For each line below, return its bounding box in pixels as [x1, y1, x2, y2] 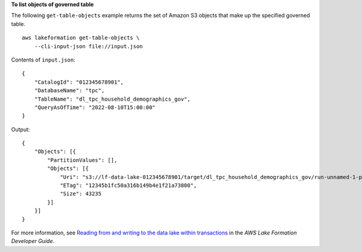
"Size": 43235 [60, 191, 102, 197]
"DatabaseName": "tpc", [34, 87, 105, 94]
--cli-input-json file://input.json [34, 43, 143, 49]
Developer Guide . [11, 238, 54, 245]
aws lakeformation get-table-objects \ [22, 34, 140, 42]
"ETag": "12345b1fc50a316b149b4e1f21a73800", [60, 182, 197, 189]
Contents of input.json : [11, 56, 75, 63]
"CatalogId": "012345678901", [34, 78, 124, 86]
